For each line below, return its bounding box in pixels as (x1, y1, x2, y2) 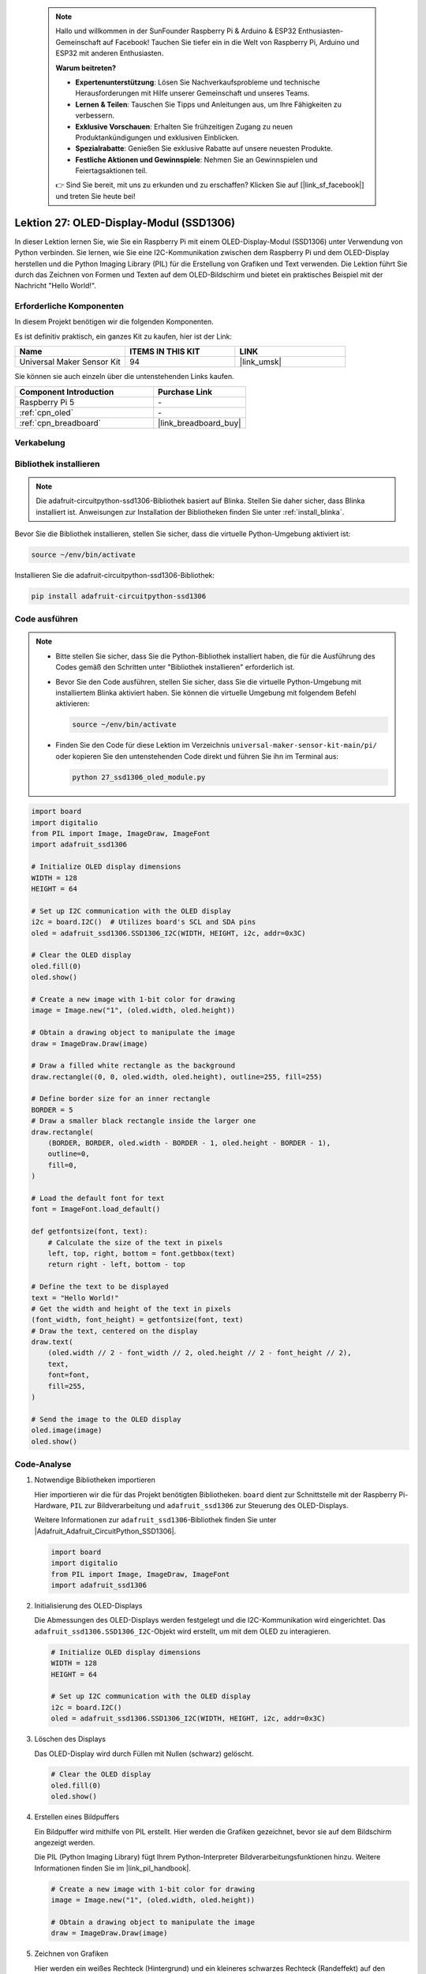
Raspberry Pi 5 (19, 396, 75, 407)
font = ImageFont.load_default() (31, 1205, 161, 1214)
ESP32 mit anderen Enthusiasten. (55, 48, 164, 58)
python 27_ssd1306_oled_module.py (72, 772, 206, 782)
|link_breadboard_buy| (158, 417, 241, 428)
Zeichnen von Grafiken (34, 1949, 109, 1958)
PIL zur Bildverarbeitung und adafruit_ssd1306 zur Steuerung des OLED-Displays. (69, 1501, 349, 1511)
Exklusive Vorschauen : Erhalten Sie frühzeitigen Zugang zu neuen (75, 122, 293, 131)
